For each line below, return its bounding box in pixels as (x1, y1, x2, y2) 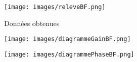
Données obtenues (4, 17, 60, 28)
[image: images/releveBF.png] (4, 3, 106, 10)
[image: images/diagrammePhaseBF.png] (4, 50, 134, 58)
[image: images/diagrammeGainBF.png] (4, 35, 131, 43)
